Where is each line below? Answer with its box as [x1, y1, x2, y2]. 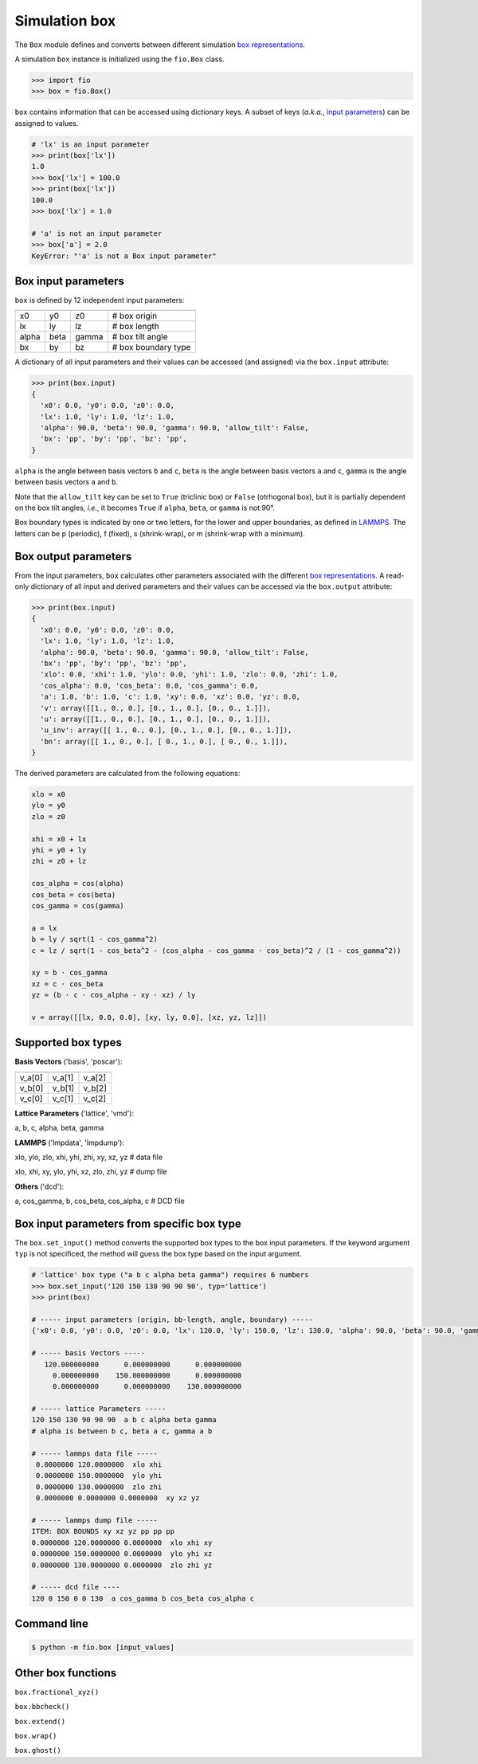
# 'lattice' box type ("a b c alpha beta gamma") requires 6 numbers [31, 1271, 309, 1280]
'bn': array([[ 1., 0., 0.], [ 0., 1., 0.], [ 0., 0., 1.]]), [40, 737, 288, 746]
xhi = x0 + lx [31, 834, 87, 844]
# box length [112, 321, 159, 332]
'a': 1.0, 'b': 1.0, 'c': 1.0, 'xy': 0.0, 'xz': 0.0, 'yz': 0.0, [40, 692, 301, 701]
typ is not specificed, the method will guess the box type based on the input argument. [14, 1249, 302, 1259]
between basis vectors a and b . [14, 477, 119, 487]
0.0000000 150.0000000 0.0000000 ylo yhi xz [31, 1550, 213, 1558]
